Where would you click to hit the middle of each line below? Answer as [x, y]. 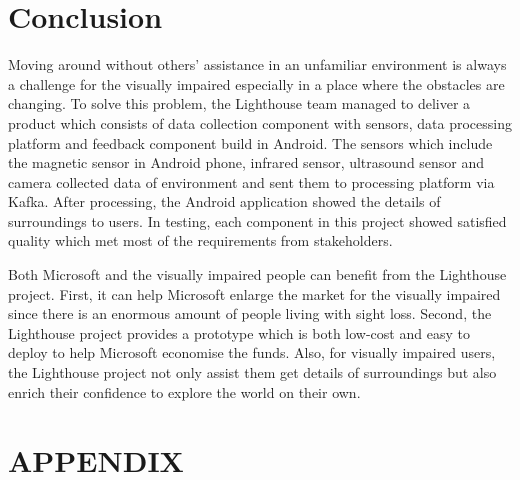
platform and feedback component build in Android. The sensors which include [250, 142]
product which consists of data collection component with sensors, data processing [260, 122]
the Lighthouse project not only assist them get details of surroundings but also [252, 372]
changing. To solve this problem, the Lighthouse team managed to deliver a [239, 103]
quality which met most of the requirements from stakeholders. [200, 240]
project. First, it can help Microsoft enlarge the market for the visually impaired [254, 293]
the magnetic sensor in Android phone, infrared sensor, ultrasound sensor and [246, 162]
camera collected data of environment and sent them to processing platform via [251, 181]
